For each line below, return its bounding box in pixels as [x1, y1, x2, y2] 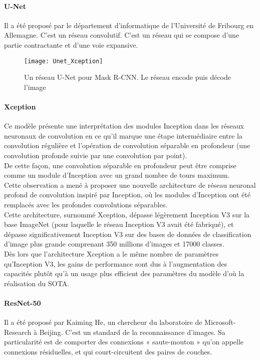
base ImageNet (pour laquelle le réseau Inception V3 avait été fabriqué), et [4, 219, 234, 229]
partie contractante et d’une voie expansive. [4, 39, 138, 50]
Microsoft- [204, 317, 236, 327]
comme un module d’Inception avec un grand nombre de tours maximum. [4, 170, 230, 180]
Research [4, 326, 32, 337]
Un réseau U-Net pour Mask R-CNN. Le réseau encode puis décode [24, 72, 231, 82]
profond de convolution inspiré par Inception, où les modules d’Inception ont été [4, 189, 250, 200]
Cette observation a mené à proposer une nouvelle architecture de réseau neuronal [4, 179, 256, 190]
